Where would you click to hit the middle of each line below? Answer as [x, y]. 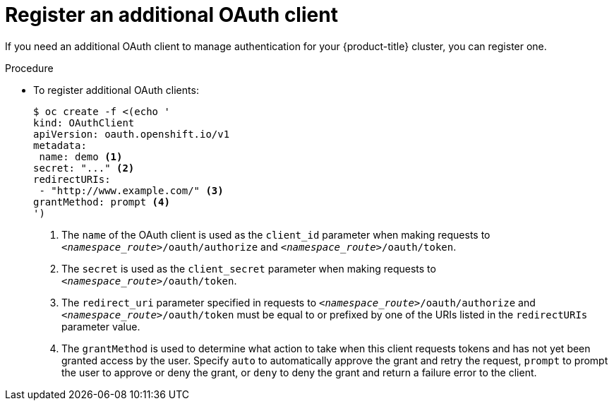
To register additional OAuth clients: [116, 90]
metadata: [60, 145]
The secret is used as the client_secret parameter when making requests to [249, 268]
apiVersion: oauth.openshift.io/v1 [132, 134]
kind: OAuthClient [84, 123]
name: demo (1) [81, 156]
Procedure [29, 68]
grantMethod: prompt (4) [102, 202]
